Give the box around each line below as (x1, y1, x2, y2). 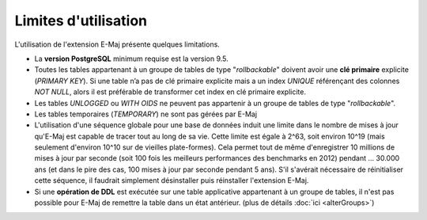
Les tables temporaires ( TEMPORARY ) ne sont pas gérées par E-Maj (34, 109, 257, 119)
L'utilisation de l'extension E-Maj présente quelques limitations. (14, 40, 221, 49)
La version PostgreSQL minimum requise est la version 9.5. (34, 54, 229, 63)
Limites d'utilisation (14, 12, 148, 29)
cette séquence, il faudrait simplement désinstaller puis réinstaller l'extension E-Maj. (34, 176, 309, 185)
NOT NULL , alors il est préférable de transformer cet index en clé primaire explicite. (34, 87, 306, 97)
